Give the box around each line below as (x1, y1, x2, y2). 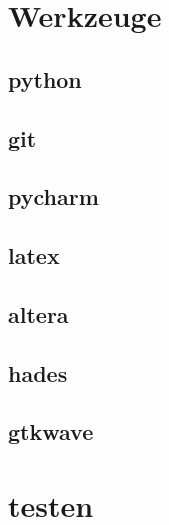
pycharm (8, 181, 99, 212)
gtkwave (8, 416, 94, 447)
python (8, 63, 82, 94)
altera (8, 298, 69, 329)
